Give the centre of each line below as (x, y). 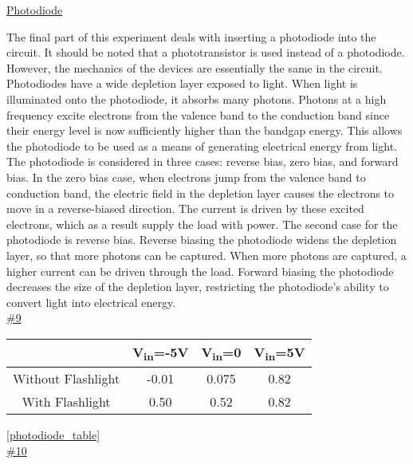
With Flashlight (66, 402)
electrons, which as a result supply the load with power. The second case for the (202, 224)
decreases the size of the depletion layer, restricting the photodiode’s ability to (198, 287)
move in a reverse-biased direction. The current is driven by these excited (185, 208)
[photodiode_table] (53, 435)
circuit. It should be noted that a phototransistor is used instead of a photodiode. (206, 52)
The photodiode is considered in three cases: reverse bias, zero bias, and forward (203, 161)
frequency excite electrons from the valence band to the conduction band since (198, 114)
